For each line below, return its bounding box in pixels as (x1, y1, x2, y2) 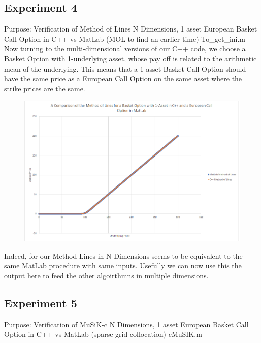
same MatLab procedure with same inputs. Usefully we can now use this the (4, 260, 242, 271)
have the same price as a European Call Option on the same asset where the (4, 73, 242, 84)
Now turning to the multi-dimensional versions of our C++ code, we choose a (4, 43, 246, 54)
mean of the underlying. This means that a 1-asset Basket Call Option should (4, 63, 246, 74)
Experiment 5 (4, 295, 77, 310)
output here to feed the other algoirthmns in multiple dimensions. (4, 270, 209, 280)
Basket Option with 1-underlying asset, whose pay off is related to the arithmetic (4, 53, 257, 64)
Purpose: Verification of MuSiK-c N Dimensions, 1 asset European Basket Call (4, 319, 249, 329)
